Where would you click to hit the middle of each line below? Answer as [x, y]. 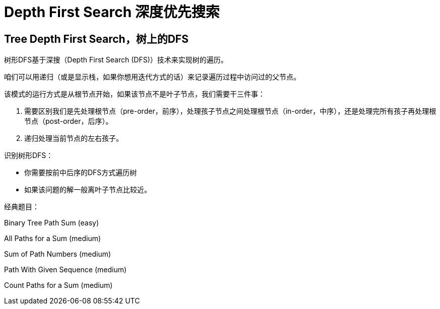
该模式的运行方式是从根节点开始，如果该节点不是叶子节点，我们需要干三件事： [135, 94]
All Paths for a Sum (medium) [53, 239]
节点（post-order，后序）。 [69, 121]
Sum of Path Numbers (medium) [58, 254]
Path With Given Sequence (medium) [66, 270]
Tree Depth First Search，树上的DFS [96, 39]
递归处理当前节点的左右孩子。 [74, 138]
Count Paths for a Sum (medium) [58, 285]
